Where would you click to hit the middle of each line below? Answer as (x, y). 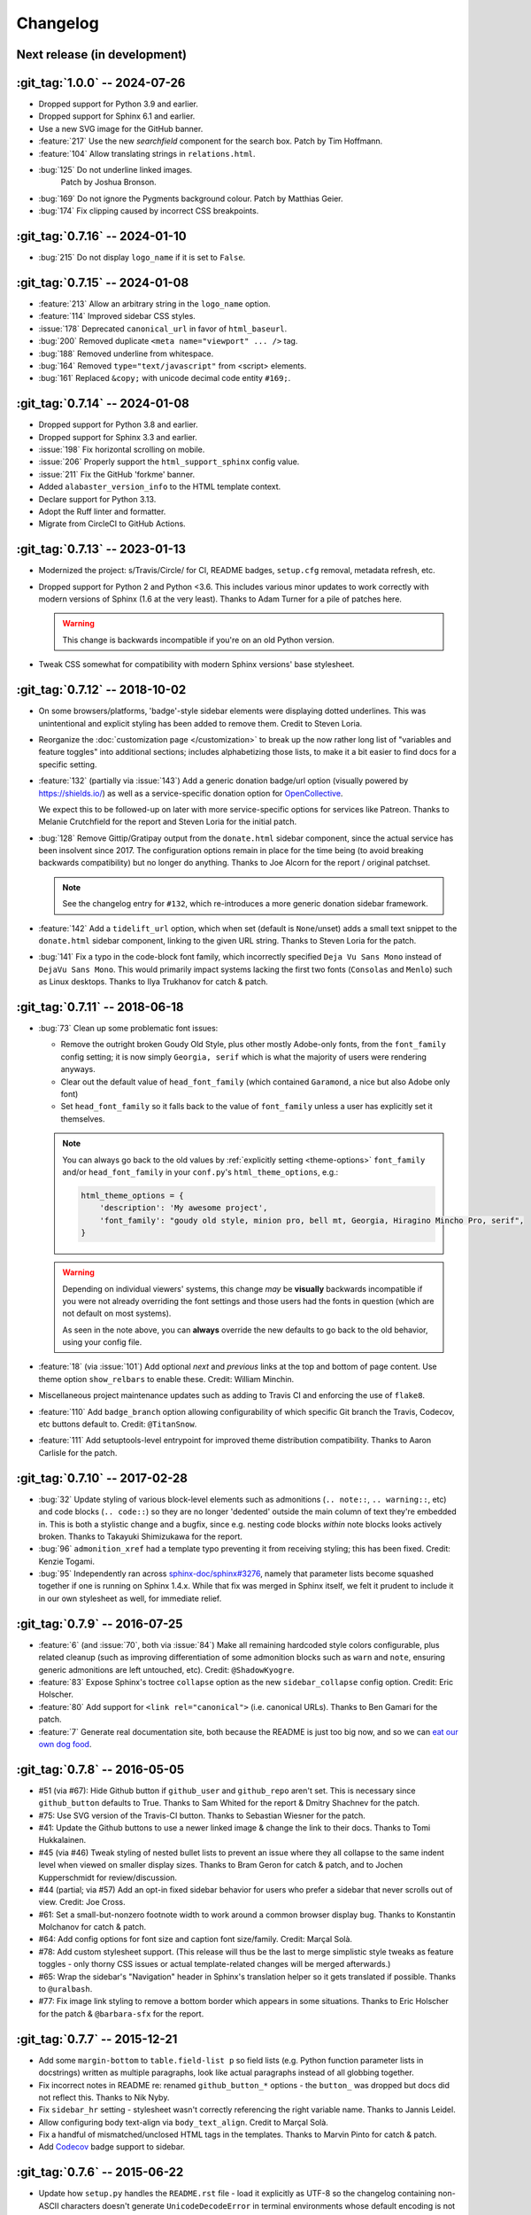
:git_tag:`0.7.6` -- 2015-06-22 (100, 2172)
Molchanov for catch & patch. (92, 1927)
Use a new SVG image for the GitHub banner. (121, 128)
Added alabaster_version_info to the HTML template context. (160, 486)
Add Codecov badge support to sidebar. (112, 2147)
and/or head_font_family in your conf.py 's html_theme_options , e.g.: (200, 1172)
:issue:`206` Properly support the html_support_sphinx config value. (169, 462)
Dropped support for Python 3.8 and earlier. (118, 424)
